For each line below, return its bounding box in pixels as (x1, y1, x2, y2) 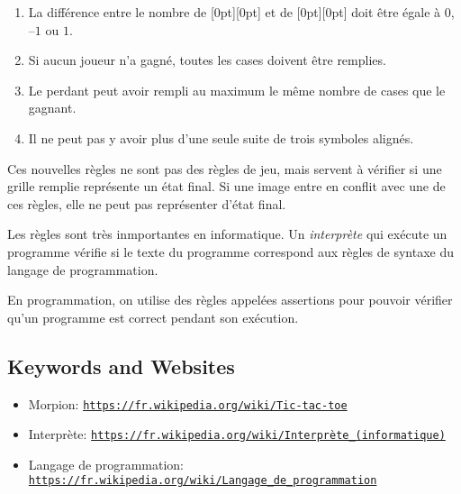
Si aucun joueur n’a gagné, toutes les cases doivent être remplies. (28, 50, 386, 69)
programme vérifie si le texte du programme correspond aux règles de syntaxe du (7, 242, 455, 261)
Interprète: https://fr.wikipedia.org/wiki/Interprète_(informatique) (28, 425, 446, 444)
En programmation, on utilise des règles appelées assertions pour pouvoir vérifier (7, 290, 453, 309)
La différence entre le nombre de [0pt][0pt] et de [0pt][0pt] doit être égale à (28, 3, 441, 21)
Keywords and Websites (7, 352, 235, 380)
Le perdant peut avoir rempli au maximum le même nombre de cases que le (28, 80, 446, 99)
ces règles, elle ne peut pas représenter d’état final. (7, 194, 286, 213)
